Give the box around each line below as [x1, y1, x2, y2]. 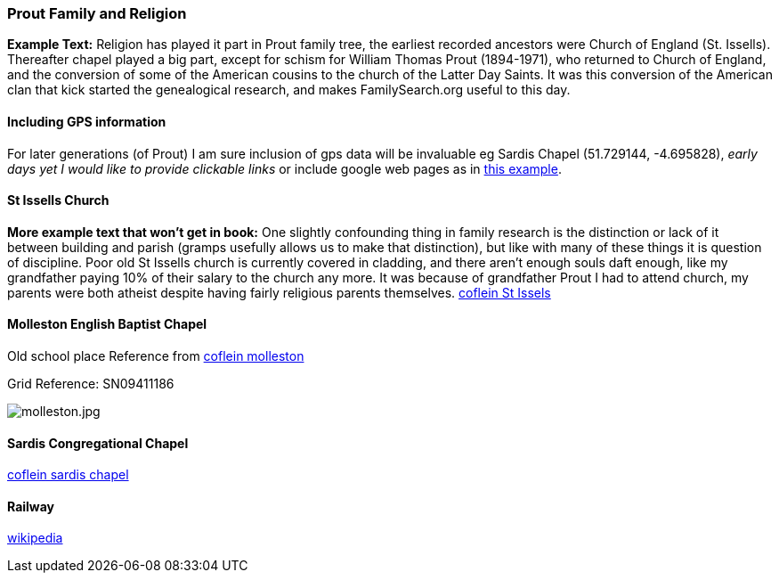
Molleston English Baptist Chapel [7, 316, 207, 332]
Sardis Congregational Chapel [7, 435, 189, 451]
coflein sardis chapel [7, 467, 129, 483]
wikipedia [7, 530, 63, 546]
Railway [7, 498, 55, 514]
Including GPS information [7, 113, 166, 129]
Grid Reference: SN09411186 [7, 376, 174, 392]
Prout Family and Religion [7, 4, 187, 22]
